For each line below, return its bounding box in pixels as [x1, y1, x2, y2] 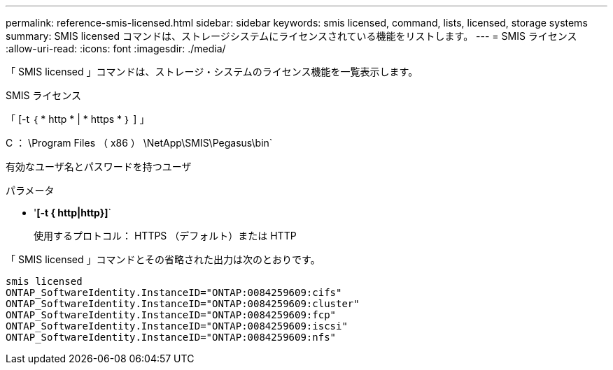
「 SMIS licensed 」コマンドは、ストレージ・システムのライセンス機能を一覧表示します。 [6, 66, 418, 77]
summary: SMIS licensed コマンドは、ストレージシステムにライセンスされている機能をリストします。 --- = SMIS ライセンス [6, 30, 577, 42]
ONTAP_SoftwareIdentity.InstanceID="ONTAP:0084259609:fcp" [6, 309, 337, 320]
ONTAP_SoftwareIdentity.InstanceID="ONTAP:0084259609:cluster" [6, 298, 360, 309]
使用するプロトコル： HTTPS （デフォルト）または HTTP [34, 230, 297, 242]
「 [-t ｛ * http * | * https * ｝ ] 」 [6, 113, 150, 125]
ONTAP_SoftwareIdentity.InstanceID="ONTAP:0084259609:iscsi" [6, 320, 348, 332]
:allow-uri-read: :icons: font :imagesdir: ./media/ [6, 43, 226, 54]
